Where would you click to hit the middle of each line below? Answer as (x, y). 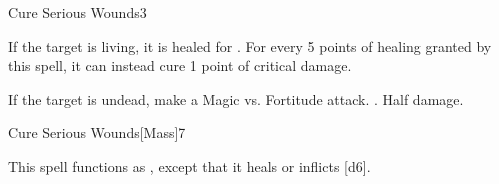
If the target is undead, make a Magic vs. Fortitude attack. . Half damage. (236, 98)
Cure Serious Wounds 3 (77, 12)
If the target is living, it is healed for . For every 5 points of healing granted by (250, 45)
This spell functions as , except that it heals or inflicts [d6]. (189, 165)
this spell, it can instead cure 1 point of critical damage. (180, 65)
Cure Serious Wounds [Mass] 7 (97, 132)
